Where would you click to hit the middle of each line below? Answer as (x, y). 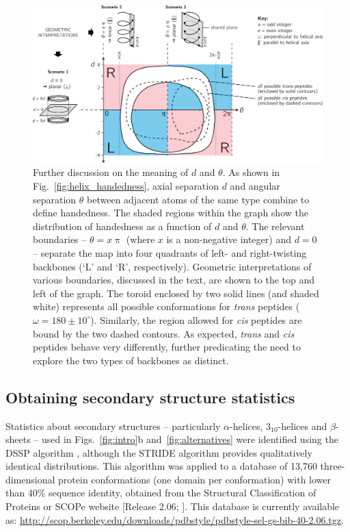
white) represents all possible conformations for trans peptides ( (166, 306)
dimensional (30, 479)
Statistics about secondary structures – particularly (113, 426)
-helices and (302, 426)
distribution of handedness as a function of (122, 226)
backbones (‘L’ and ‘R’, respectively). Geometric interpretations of (172, 266)
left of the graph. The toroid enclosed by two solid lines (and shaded (176, 293)
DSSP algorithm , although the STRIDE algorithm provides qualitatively (159, 452)
